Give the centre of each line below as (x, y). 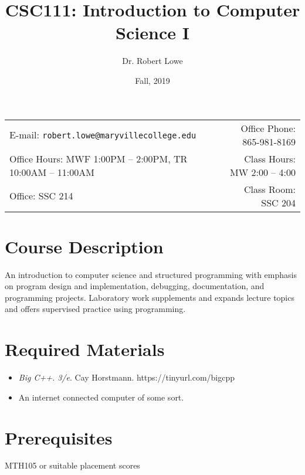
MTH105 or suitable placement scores (72, 465)
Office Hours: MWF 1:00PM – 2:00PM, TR (99, 158)
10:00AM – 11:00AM (52, 172)
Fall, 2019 (152, 80)
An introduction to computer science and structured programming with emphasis (151, 274)
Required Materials (85, 349)
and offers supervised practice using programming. (95, 309)
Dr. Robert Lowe (152, 61)
